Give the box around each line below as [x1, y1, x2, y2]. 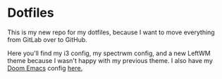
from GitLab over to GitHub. [7, 35, 88, 43]
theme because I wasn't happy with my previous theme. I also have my [7, 56, 213, 64]
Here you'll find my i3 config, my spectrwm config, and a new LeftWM [7, 49, 211, 57]
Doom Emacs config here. [7, 64, 83, 72]
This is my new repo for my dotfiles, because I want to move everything [7, 28, 215, 36]
